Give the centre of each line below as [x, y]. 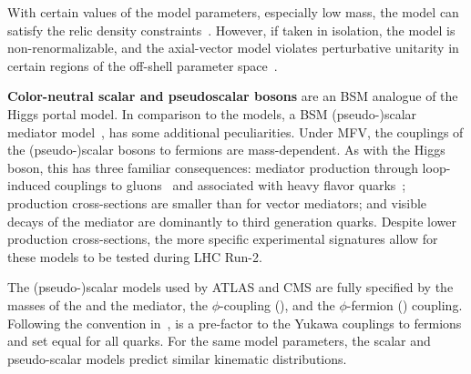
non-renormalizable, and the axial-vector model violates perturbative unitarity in [233, 48]
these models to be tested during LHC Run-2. [135, 256]
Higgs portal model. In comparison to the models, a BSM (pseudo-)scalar [212, 113]
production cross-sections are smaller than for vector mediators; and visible [217, 202]
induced [29, 185]
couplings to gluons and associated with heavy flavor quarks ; [230, 185]
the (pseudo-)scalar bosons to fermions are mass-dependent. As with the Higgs [226, 150]
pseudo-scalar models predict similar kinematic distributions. [177, 358]
